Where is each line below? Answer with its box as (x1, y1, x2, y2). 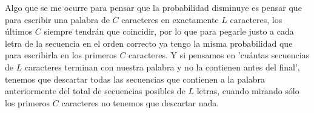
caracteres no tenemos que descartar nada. (61, 96, 219, 109)
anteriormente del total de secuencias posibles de (5, 84, 185, 97)
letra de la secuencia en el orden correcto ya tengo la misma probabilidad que (5, 36, 293, 49)
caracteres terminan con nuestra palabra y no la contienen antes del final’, (24, 60, 300, 73)
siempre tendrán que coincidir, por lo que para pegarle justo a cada (44, 25, 294, 38)
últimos (5, 25, 33, 38)
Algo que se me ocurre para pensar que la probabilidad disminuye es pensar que (5, 1, 302, 13)
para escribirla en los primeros (5, 49, 117, 61)
